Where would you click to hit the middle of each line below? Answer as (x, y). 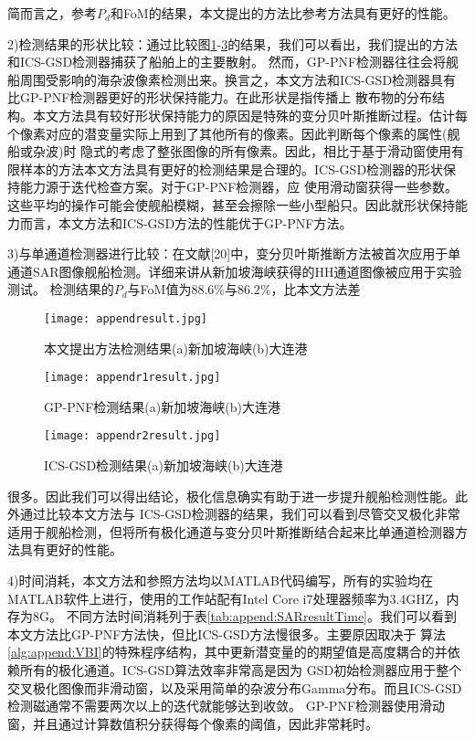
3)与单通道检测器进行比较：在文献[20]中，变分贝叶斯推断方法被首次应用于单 (234, 253)
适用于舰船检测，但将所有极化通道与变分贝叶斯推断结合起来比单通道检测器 (231, 531)
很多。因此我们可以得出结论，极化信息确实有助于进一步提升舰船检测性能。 (231, 496)
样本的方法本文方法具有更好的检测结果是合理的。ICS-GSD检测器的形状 (232, 169)
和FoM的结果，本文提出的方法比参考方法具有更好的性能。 (283, 13)
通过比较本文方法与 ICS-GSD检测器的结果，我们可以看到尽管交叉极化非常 (240, 514)
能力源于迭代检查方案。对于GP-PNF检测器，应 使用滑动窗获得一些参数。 (239, 187)
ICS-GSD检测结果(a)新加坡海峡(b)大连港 (164, 465)
